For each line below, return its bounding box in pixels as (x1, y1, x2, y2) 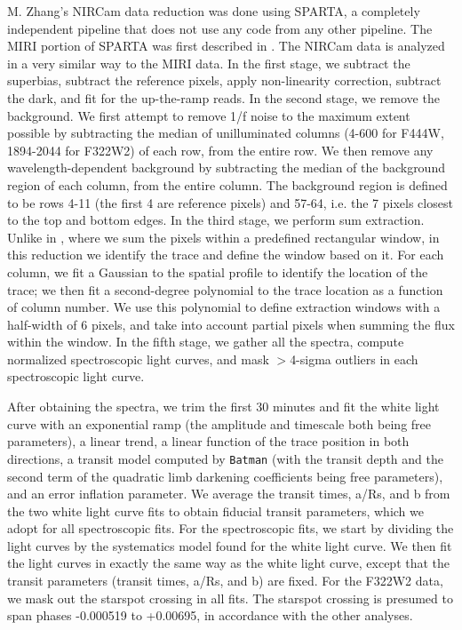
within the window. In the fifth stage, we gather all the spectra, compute (7, 332, 404, 351)
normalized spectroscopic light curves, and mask (7, 349, 269, 368)
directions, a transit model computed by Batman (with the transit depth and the (7, 449, 443, 467)
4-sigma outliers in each (290, 349, 418, 368)
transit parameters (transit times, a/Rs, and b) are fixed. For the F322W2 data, (7, 571, 443, 590)
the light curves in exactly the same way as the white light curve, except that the (7, 554, 450, 572)
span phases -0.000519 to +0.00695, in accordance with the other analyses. (7, 606, 413, 625)
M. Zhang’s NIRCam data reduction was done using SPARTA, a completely (7, 2, 420, 20)
